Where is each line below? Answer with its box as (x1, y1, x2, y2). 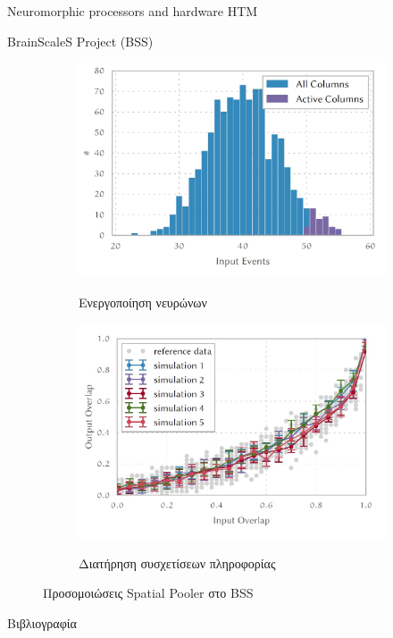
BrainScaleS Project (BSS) (7, 31, 154, 50)
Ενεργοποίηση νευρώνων (79, 292, 207, 311)
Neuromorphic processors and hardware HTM (7, 2, 258, 20)
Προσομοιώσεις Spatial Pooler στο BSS (43, 583, 254, 602)
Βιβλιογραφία (7, 613, 77, 632)
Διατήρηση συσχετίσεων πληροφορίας (79, 553, 276, 572)
